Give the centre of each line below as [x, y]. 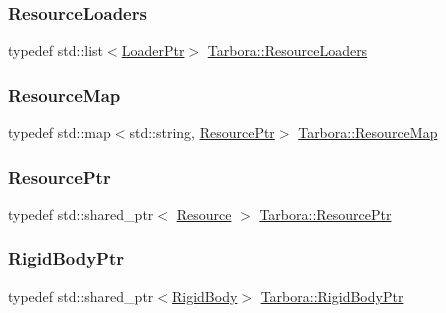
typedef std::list [56, 50]
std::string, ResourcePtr [202, 132]
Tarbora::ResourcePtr [325, 213]
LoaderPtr [153, 50]
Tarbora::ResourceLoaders [287, 50]
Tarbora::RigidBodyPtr [332, 295]
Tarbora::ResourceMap [368, 132]
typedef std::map [59, 132]
